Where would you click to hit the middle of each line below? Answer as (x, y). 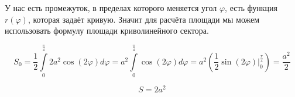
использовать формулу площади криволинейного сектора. (107, 30)
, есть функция (251, 8)
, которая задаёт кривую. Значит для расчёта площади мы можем (144, 19)
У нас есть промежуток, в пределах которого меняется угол (111, 8)
